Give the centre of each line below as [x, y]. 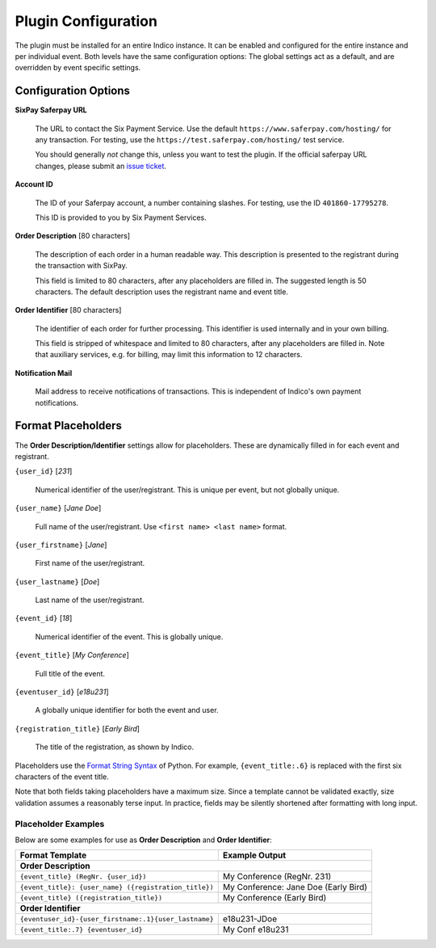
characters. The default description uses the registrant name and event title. [161, 292]
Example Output [254, 855]
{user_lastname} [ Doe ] [57, 581]
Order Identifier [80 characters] [68, 310]
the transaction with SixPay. [82, 266]
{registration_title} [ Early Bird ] [78, 728]
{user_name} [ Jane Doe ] [58, 508]
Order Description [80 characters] [73, 236]
